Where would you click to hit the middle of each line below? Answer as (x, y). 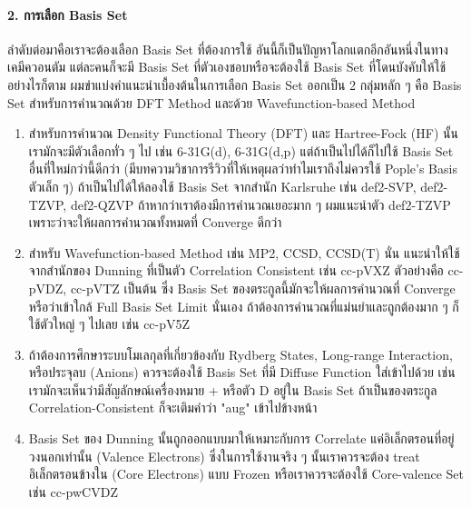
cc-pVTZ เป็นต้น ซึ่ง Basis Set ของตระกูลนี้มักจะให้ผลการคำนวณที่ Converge (263, 288)
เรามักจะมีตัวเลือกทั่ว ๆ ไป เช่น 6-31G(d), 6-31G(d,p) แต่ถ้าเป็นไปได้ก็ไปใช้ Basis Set (241, 150)
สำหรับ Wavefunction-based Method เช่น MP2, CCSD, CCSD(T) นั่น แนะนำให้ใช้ (244, 252)
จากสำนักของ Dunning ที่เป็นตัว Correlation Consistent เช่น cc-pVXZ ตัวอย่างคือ (236, 270)
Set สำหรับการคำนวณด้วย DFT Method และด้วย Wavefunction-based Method (211, 102)
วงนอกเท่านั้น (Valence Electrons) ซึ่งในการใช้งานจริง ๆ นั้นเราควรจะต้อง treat (224, 456)
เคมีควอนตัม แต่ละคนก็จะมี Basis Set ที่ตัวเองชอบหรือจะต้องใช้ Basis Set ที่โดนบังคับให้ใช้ (227, 67)
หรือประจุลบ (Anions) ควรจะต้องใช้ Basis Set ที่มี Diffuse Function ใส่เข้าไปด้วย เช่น (242, 372)
